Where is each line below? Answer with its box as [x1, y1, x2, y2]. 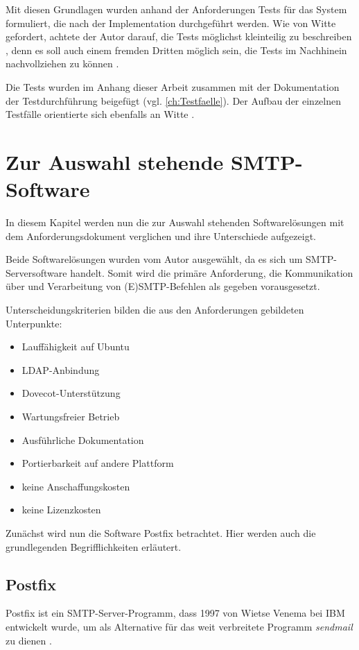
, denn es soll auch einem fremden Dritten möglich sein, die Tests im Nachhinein [6, 42, 347, 57]
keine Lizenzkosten [21, 502, 101, 517]
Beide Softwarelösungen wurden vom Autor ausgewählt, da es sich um [6, 252, 303, 266]
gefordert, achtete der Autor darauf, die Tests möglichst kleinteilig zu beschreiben [6, 29, 352, 44]
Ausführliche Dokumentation [21, 432, 144, 447]
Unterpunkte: [6, 316, 62, 330]
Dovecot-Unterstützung [21, 386, 121, 400]
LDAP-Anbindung [21, 362, 100, 377]
